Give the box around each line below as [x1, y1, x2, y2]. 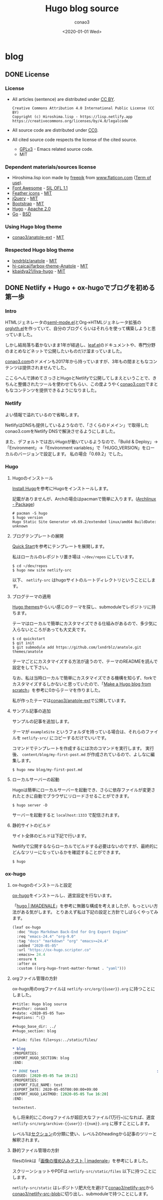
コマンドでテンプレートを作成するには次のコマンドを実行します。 [12, 745, 144, 751]
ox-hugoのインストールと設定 [12, 882, 72, 888]
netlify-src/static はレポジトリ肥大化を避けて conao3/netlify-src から [12, 1185, 155, 1191]
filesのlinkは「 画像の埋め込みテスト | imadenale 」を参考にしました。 [12, 1158, 151, 1164]
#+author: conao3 [12, 1006, 48, 1011]
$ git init [12, 640, 35, 645]
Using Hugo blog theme [5, 223, 62, 230]
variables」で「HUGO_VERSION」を [73, 445, 146, 450]
